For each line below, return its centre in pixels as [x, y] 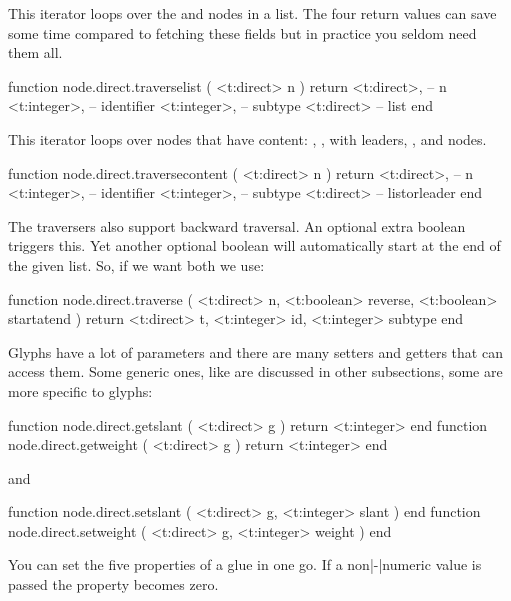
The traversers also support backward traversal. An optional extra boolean [237, 225]
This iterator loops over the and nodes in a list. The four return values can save [252, 13]
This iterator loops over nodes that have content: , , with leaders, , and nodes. [247, 138]
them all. [35, 52]
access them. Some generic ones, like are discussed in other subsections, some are [255, 371]
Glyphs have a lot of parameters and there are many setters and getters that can [255, 351]
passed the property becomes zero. [113, 584]
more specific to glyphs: [80, 390]
